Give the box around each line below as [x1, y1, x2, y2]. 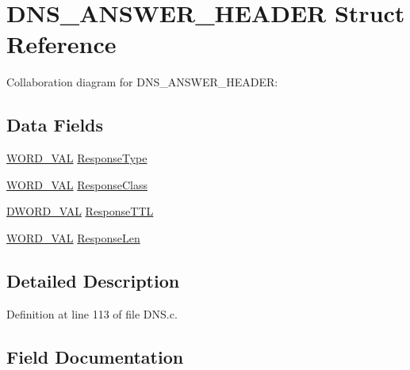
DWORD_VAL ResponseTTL [6, 203, 154, 219]
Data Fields [6, 113, 104, 137]
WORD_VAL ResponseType [6, 150, 148, 166]
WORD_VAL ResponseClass [6, 176, 148, 193]
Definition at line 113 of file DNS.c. [6, 305, 178, 322]
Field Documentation [6, 344, 184, 368]
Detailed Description [6, 268, 180, 292]
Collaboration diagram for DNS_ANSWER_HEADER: [6, 74, 278, 90]
